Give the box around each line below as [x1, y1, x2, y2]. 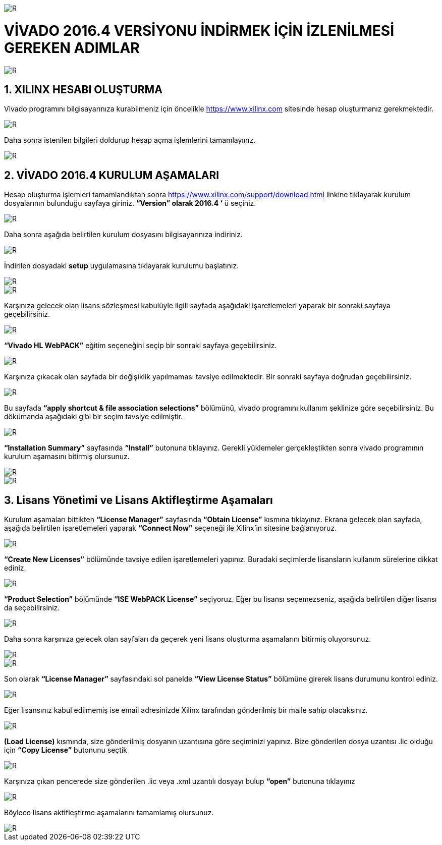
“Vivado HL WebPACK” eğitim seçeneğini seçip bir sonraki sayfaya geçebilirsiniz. [4, 341, 277, 350]
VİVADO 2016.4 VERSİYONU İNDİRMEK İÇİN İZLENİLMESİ [4, 22, 395, 39]
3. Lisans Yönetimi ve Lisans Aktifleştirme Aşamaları [4, 493, 273, 506]
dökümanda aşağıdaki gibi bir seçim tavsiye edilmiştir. [4, 412, 183, 421]
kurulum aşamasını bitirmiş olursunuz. [4, 452, 130, 461]
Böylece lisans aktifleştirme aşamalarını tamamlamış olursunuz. [4, 808, 214, 817]
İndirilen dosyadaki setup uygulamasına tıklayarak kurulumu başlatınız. [4, 261, 239, 270]
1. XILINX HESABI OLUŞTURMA [4, 83, 162, 96]
